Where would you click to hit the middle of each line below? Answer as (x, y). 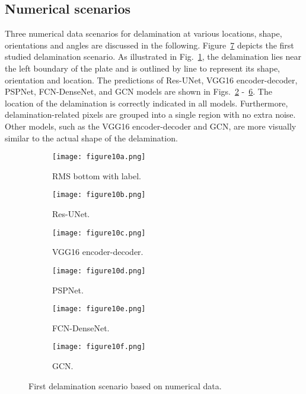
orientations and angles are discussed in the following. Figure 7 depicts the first (149, 45)
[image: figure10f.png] (99, 347)
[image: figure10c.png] (99, 233)
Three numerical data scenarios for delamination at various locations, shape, (144, 33)
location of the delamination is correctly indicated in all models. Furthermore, (146, 103)
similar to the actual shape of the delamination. (91, 138)
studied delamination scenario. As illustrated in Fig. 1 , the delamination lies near (153, 56)
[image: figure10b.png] (99, 195)
